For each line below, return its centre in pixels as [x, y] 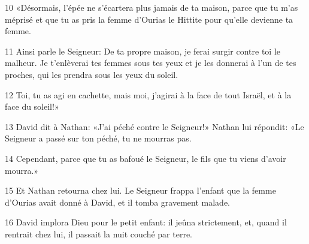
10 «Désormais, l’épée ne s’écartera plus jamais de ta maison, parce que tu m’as [152, 7]
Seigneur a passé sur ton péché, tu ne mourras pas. [98, 138]
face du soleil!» [32, 106]
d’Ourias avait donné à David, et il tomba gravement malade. [118, 202]
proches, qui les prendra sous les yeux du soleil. [92, 74]
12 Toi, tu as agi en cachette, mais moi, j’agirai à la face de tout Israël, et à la [148, 94]
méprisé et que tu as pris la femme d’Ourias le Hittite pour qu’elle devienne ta [149, 19]
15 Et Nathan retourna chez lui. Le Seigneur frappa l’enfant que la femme [140, 190]
